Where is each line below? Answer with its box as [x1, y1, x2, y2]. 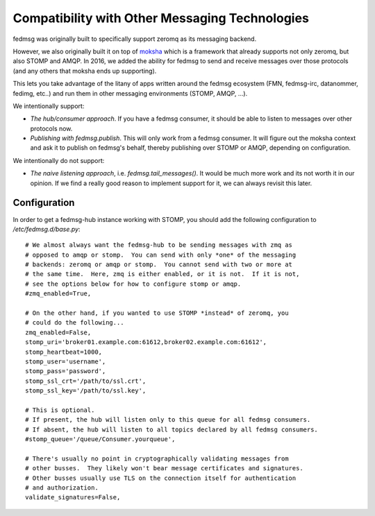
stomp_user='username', [25, 358, 106, 365]
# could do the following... [25, 319, 124, 327]
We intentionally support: [12, 101, 85, 110]
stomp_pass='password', [25, 368, 106, 375]
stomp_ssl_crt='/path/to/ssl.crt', [25, 377, 147, 385]
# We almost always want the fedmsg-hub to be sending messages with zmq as [25, 241, 293, 249]
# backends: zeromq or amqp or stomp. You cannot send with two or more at [25, 261, 293, 268]
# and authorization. [25, 484, 99, 492]
